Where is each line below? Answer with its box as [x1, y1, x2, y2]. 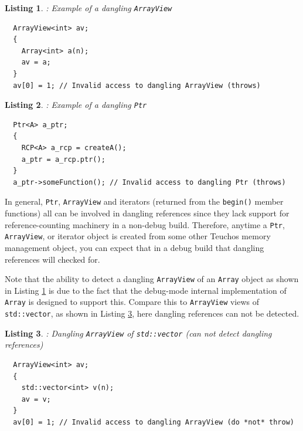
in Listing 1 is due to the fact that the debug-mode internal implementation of [5, 284, 287, 296]
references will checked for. [5, 253, 100, 265]
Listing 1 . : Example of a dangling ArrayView [5, 2, 172, 13]
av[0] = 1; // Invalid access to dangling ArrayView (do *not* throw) [13, 418, 294, 426]
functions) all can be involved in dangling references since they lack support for [5, 207, 290, 219]
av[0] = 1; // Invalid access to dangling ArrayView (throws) [13, 81, 261, 90]
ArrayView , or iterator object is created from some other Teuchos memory [5, 230, 271, 242]
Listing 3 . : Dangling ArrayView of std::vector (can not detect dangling [5, 327, 272, 339]
